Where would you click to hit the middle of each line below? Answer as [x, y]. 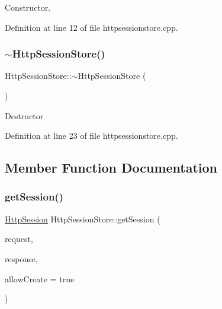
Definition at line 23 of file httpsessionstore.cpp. [91, 136]
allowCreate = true [40, 278]
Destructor [24, 115]
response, [21, 258]
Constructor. [28, 7]
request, [19, 239]
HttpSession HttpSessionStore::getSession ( [83, 219]
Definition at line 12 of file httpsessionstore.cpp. [91, 27]
